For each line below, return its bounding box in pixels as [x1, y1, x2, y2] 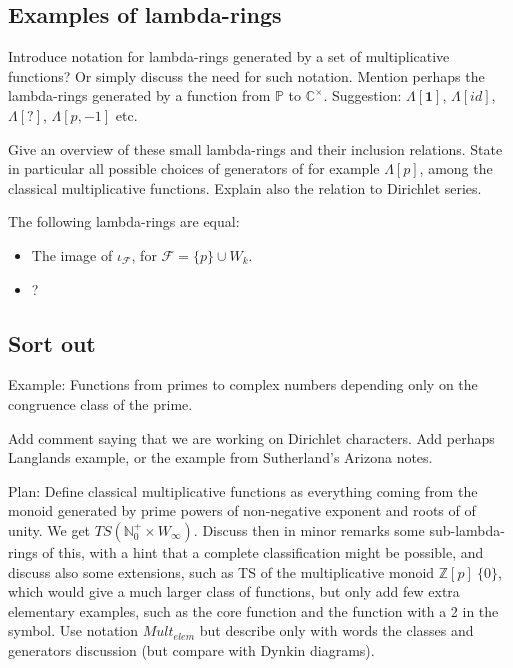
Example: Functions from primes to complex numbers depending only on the [8, 374, 478, 395]
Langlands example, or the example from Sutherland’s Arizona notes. [8, 447, 433, 468]
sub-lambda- [429, 519, 505, 540]
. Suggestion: [323, 85, 402, 106]
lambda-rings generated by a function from [8, 85, 271, 106]
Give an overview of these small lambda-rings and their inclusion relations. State [8, 138, 503, 159]
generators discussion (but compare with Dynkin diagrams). [8, 639, 375, 660]
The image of [31, 244, 113, 265]
